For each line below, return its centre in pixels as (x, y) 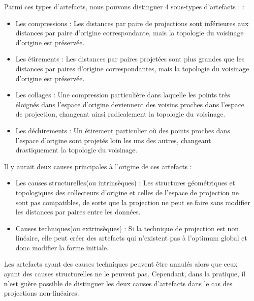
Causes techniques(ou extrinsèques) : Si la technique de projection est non (127, 228)
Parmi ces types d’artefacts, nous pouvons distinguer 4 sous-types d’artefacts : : (124, 6)
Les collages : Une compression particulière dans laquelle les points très (123, 95)
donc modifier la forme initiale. (62, 247)
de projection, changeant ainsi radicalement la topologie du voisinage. (120, 114)
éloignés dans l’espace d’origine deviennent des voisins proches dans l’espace (130, 104)
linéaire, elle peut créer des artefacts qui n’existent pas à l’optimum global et (131, 238)
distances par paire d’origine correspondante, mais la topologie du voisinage (129, 33)
